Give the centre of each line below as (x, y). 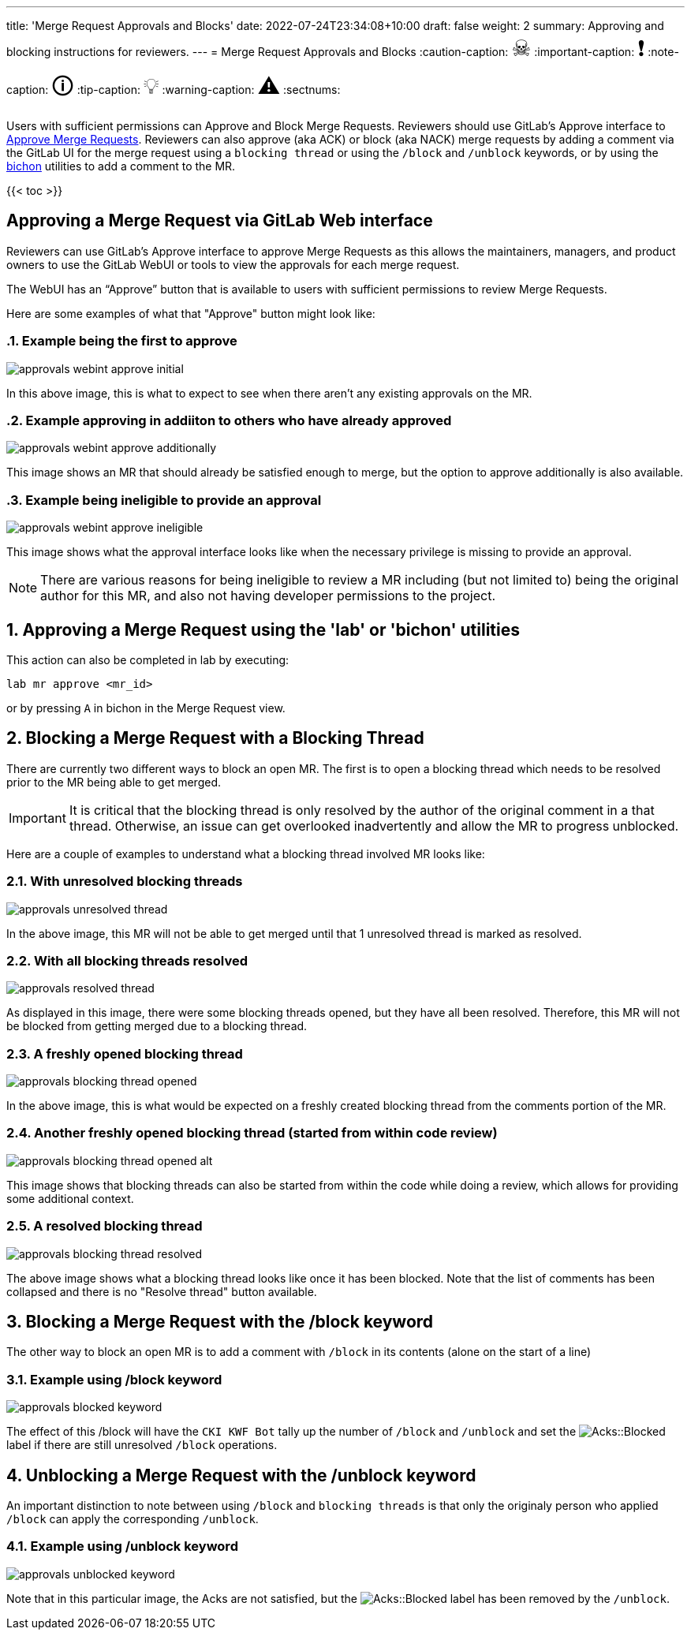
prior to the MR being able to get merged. (114, 782)
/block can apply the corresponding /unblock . (133, 1518)
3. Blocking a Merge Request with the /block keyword (220, 1321)
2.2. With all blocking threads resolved (127, 960)
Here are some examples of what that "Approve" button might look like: (191, 313)
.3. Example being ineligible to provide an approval (164, 500)
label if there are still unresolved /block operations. (142, 1445)
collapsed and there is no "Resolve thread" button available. (162, 1291)
